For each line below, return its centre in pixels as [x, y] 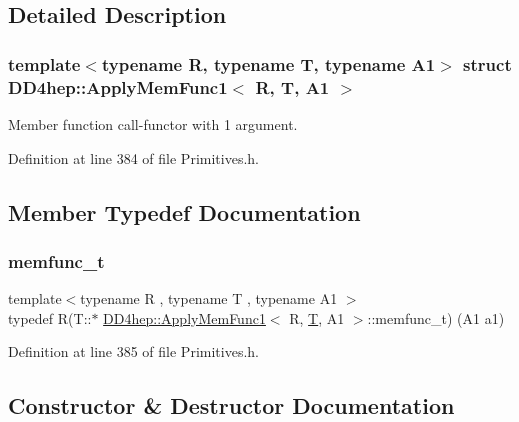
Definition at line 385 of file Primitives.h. [133, 351]
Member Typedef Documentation [184, 211]
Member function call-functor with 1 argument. [153, 123]
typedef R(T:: [50, 317]
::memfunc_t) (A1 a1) [436, 317]
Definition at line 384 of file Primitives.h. [133, 157]
